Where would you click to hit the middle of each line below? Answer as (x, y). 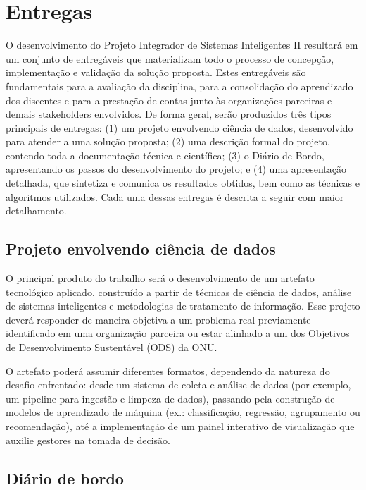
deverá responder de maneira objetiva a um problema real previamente (158, 319)
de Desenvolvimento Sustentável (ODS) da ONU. (112, 347)
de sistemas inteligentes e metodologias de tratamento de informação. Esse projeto (183, 306)
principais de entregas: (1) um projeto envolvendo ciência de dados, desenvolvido (179, 127)
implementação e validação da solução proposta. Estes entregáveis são (156, 72)
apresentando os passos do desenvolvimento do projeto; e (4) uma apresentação (176, 169)
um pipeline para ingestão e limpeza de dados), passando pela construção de (170, 398)
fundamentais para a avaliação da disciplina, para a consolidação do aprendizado (179, 86)
